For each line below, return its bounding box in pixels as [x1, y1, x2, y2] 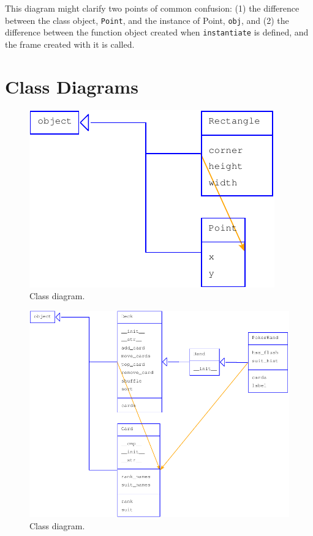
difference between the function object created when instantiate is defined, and [5, 26, 309, 39]
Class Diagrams [5, 73, 138, 99]
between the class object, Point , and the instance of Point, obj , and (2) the [5, 13, 289, 26]
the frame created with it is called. [5, 37, 135, 50]
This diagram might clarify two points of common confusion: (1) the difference [5, 2, 300, 14]
